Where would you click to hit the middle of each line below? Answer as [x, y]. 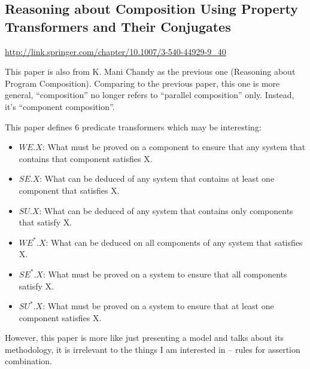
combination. [28, 361]
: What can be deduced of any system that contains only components [166, 210]
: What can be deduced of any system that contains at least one [157, 179]
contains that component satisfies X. [86, 158]
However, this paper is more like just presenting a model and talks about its [145, 338]
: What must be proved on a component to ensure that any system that [174, 147]
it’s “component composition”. [60, 106]
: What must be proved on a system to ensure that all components [165, 274]
